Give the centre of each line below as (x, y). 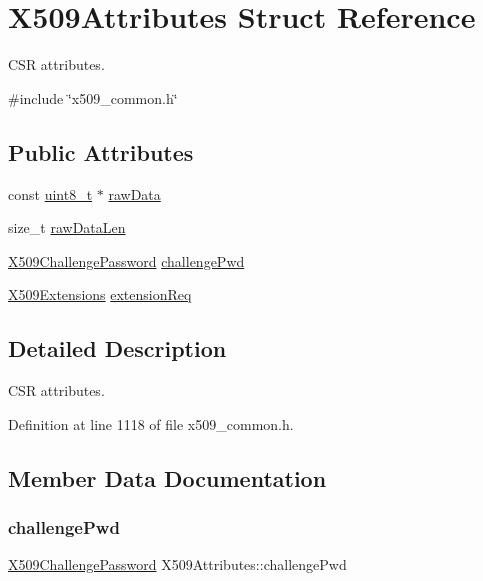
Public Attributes (101, 151)
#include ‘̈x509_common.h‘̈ (93, 97)
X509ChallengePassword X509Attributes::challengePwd (177, 564)
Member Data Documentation (167, 477)
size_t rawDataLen (67, 227)
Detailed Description (117, 348)
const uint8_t (50, 193)
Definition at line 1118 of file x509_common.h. (151, 423)
